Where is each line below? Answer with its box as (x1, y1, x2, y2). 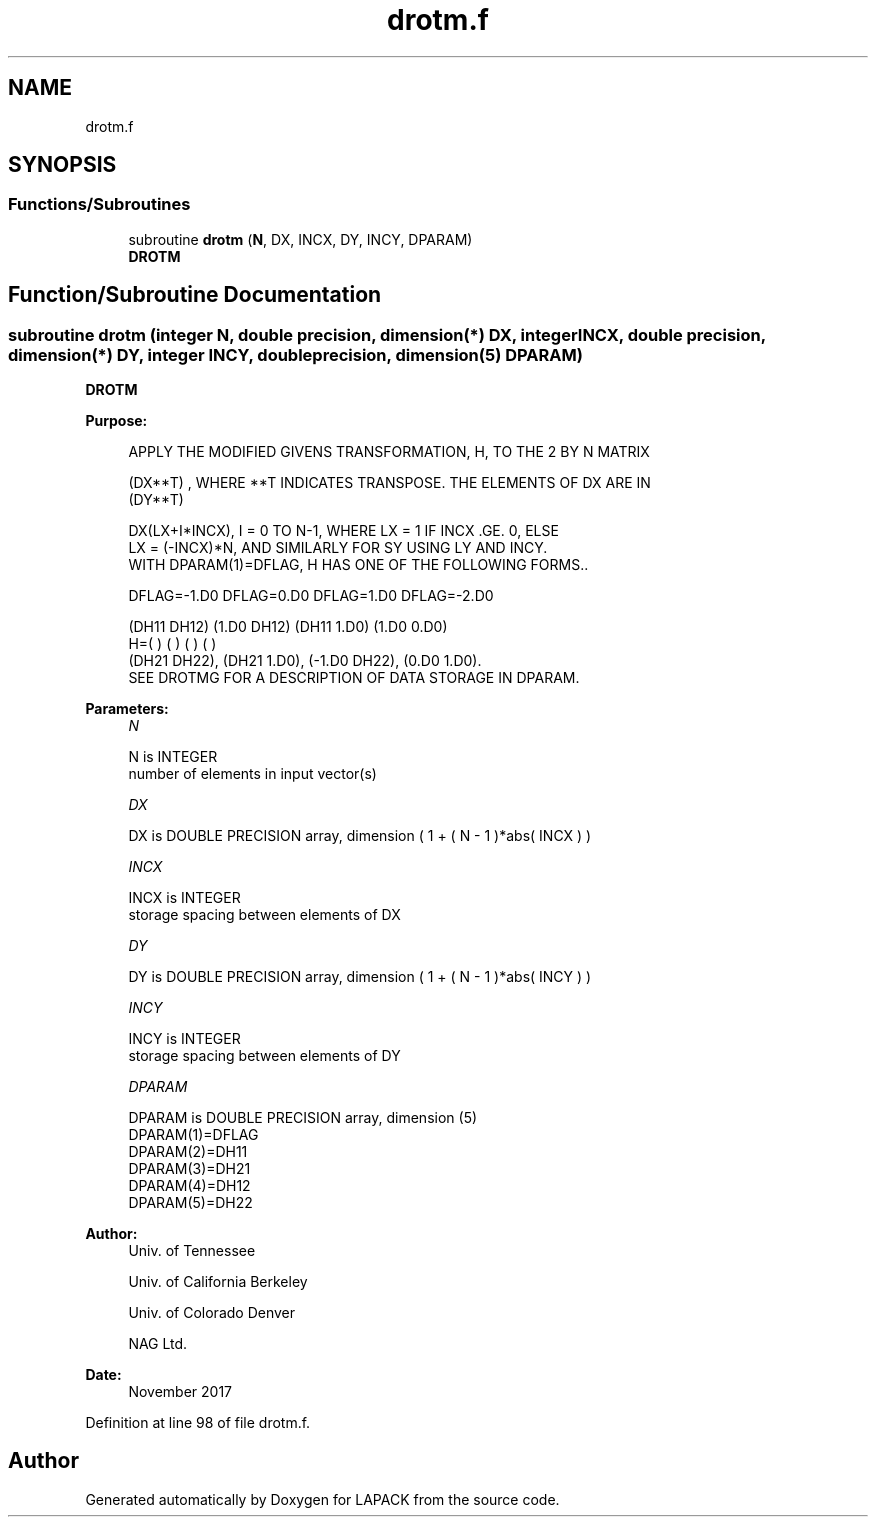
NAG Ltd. (128, 1335, 188, 1353)
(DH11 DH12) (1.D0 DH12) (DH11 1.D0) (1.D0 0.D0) (128, 618, 448, 636)
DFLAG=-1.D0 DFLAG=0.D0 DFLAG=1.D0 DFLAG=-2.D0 (128, 587, 494, 605)
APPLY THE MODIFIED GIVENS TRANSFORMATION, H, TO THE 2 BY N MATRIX (128, 443, 650, 461)
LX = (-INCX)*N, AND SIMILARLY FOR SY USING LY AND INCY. (128, 539, 548, 557)
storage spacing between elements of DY (128, 1047, 401, 1065)
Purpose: (85, 412, 148, 430)
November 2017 (128, 1383, 233, 1401)
